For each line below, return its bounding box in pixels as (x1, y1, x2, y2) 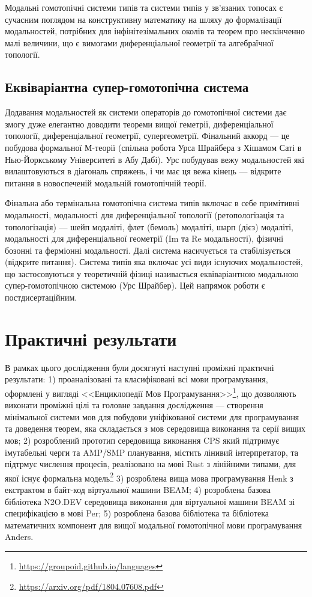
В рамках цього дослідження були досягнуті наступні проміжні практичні (5, 361, 274, 373)
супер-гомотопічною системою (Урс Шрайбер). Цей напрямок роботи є (5, 279, 265, 292)
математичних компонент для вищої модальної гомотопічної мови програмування (5, 518, 302, 531)
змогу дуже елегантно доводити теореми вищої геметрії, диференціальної (5, 117, 274, 130)
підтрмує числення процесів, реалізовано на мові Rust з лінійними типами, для (5, 458, 296, 470)
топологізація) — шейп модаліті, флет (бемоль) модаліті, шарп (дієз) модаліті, (5, 220, 293, 233)
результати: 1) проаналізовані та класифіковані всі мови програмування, (5, 373, 268, 385)
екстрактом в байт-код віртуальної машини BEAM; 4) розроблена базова (5, 483, 271, 496)
